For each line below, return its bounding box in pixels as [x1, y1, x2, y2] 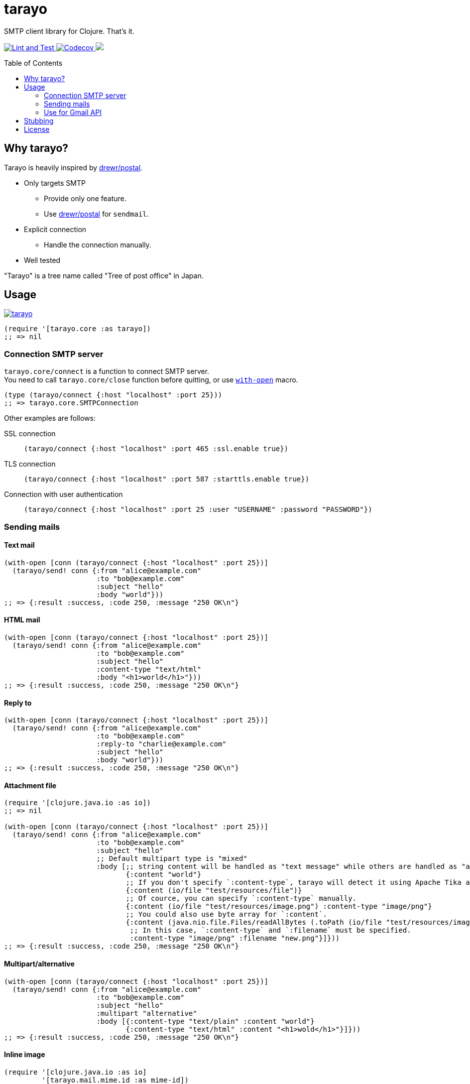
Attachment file [4, 781, 57, 790]
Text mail [4, 541, 35, 550]
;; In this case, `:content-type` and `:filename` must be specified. [129, 926, 411, 935]
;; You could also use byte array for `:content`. [125, 910, 328, 919]
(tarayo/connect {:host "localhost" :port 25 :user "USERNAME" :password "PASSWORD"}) [24, 505, 372, 514]
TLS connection [4, 460, 56, 469]
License [24, 124, 50, 133]
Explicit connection [24, 225, 87, 234]
